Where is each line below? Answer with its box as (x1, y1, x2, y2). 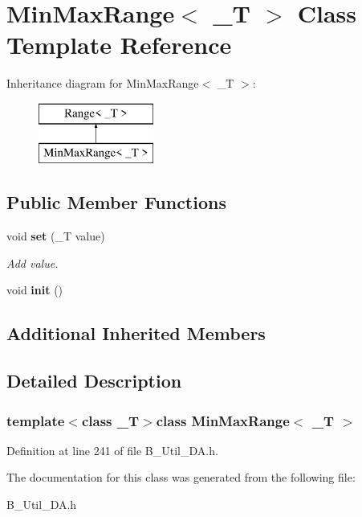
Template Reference (6, 28, 232, 61)
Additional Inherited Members (6, 321, 266, 346)
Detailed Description (6, 368, 182, 393)
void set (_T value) (6, 228, 105, 244)
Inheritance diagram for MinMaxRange (6, 75, 199, 92)
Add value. (6, 254, 59, 271)
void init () (6, 281, 63, 298)
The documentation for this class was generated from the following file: (6, 469, 356, 486)
